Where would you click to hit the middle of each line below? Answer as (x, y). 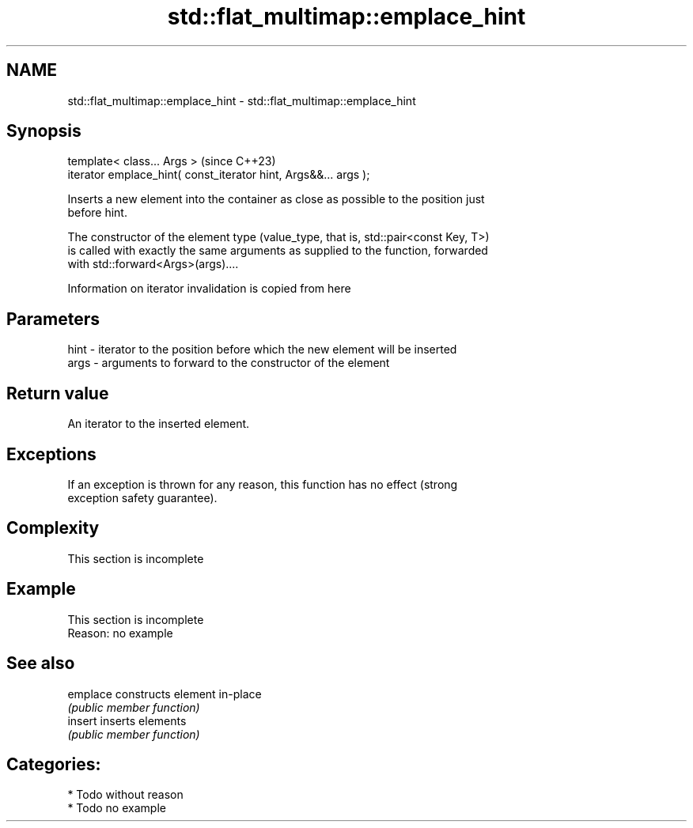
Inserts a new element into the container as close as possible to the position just (276, 199)
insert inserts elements (127, 720)
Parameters (53, 319)
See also (41, 664)
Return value (58, 393)
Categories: (54, 764)
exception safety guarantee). (142, 497)
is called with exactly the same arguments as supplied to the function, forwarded (278, 251)
